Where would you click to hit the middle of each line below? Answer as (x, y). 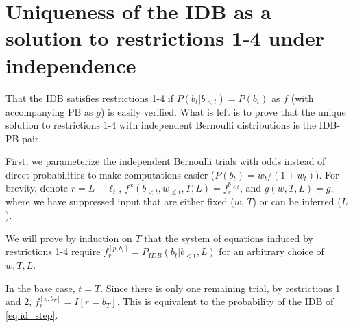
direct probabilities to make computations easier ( (110, 174)
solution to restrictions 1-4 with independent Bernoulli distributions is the (161, 125)
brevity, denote (37, 188)
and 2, (19, 301)
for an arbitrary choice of (271, 251)
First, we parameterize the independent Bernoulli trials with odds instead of (166, 161)
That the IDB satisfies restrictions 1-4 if (90, 97)
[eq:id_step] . (32, 315)
